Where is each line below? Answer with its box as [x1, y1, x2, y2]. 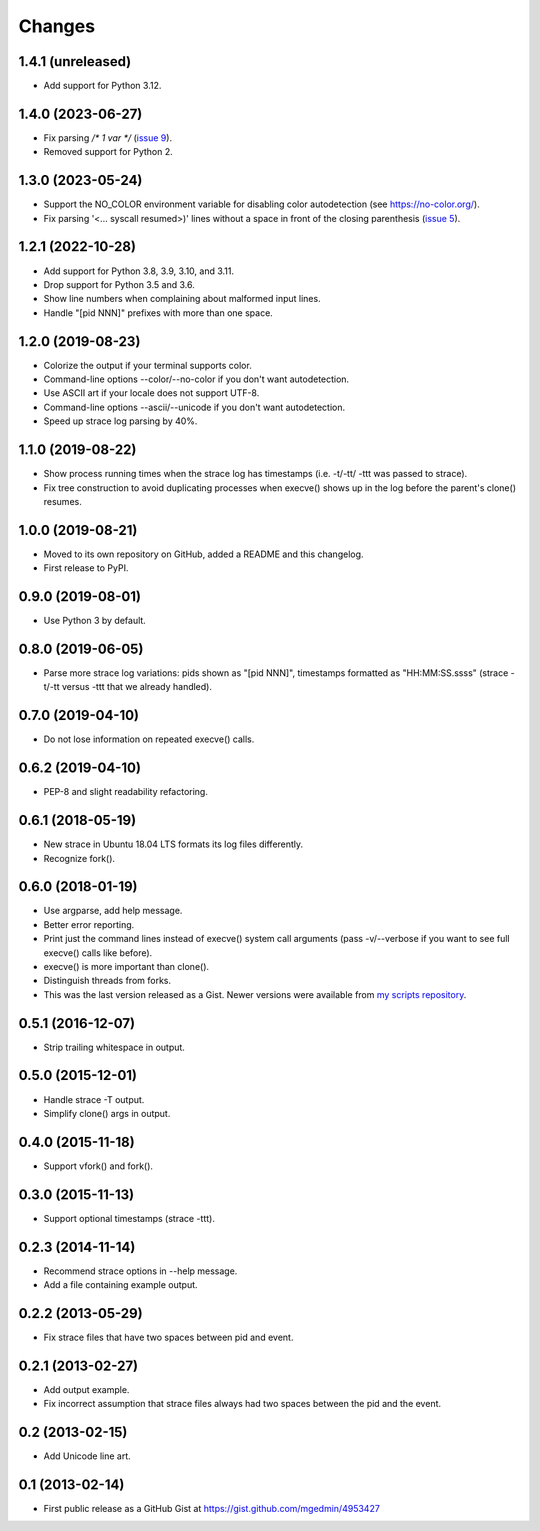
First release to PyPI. [43, 562, 129, 574]
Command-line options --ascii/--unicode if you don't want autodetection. [43, 401, 345, 413]
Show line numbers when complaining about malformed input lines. [43, 293, 321, 305]
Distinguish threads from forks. [43, 975, 172, 987]
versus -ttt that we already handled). [61, 681, 212, 693]
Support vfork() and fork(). [43, 1160, 154, 1172]
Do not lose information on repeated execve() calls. [43, 733, 255, 745]
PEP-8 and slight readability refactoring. [43, 786, 209, 798]
